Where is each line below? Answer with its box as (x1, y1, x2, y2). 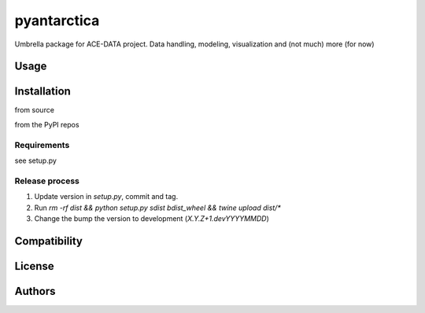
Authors (14, 284, 56, 298)
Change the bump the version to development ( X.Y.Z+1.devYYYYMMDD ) (34, 213, 269, 223)
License (14, 260, 54, 273)
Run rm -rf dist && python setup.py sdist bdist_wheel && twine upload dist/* (34, 203, 281, 212)
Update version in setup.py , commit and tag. (34, 192, 179, 201)
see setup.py (14, 156, 57, 165)
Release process (14, 175, 80, 186)
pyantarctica (14, 12, 100, 29)
